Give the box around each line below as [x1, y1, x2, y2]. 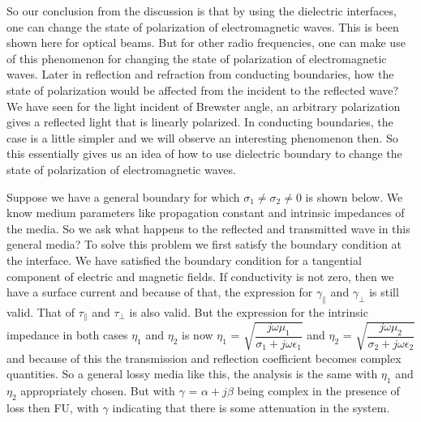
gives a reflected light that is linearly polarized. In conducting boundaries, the [6, 113, 393, 130]
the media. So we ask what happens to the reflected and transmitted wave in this [6, 220, 410, 237]
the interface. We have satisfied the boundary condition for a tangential [6, 251, 362, 268]
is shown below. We [305, 188, 403, 205]
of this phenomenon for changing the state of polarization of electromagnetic [6, 49, 387, 66]
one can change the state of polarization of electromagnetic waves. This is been [6, 18, 399, 35]
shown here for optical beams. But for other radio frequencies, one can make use [6, 34, 406, 51]
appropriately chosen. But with [20, 382, 175, 399]
